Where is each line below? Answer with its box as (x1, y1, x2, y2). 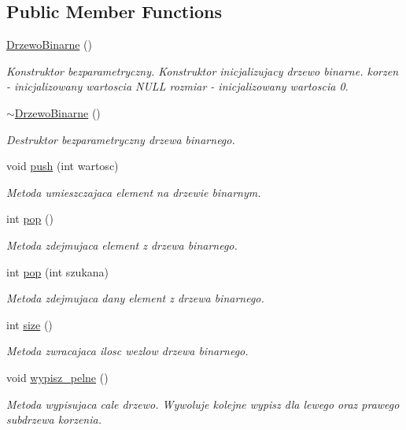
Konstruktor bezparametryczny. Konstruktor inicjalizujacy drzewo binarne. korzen (6, 62, 399, 79)
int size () (6, 316, 53, 332)
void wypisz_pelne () (6, 369, 109, 385)
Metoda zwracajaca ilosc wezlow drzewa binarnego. (6, 343, 249, 359)
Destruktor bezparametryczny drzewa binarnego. (6, 131, 235, 147)
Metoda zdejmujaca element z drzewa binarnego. (6, 236, 238, 253)
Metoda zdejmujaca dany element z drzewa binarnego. (6, 290, 264, 306)
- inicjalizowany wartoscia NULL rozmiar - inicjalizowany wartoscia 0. (6, 78, 349, 95)
